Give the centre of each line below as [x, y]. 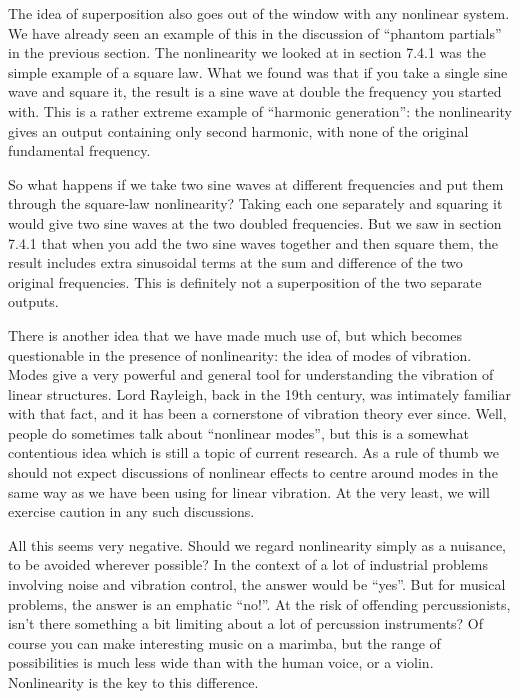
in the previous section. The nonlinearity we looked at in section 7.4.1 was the [247, 52]
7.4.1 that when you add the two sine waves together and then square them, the [253, 242]
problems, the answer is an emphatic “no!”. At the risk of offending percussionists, [259, 603]
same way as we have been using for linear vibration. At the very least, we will [249, 491]
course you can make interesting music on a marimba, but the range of [224, 642]
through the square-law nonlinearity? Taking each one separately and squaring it [255, 203]
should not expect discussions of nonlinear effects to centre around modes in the [253, 472]
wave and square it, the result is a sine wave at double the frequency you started [255, 91]
